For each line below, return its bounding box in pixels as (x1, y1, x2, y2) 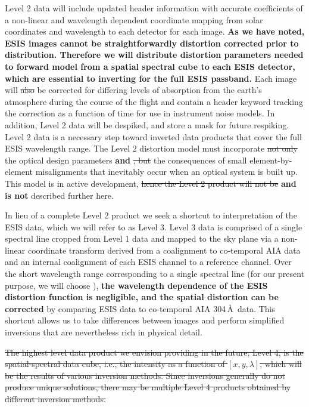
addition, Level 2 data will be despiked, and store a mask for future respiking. (5, 118, 289, 131)
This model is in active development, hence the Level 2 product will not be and (5, 177, 296, 189)
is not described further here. (5, 189, 114, 201)
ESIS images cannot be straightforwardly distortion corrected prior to (5, 36, 299, 49)
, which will (260, 357, 302, 370)
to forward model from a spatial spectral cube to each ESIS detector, (5, 60, 295, 72)
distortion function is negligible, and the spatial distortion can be (5, 291, 279, 303)
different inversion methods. (5, 393, 106, 405)
